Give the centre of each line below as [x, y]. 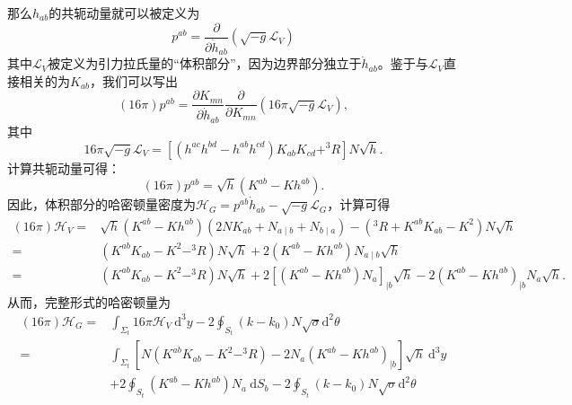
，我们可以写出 [134, 80]
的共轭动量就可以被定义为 [124, 13]
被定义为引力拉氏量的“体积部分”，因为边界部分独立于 [205, 63]
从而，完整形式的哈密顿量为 [89, 301]
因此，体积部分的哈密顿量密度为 [101, 204]
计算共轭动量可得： [64, 167]
